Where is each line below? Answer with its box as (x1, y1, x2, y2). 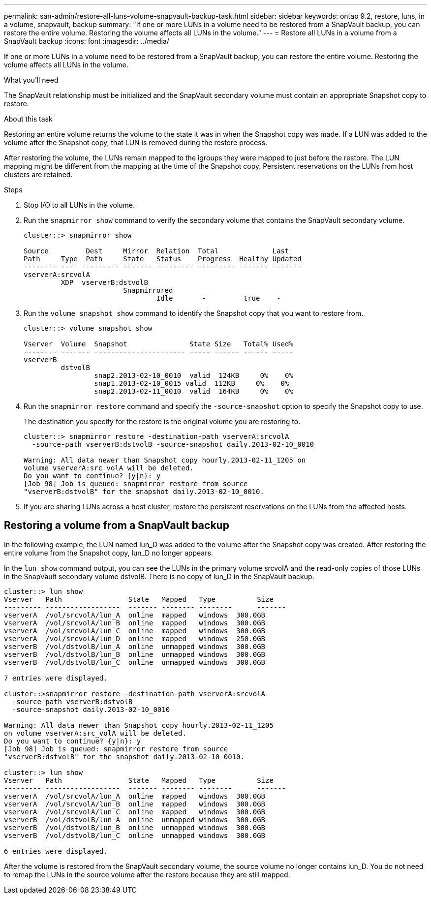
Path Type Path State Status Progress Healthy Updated (24, 255, 302, 263)
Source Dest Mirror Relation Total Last (24, 247, 289, 255)
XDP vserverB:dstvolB (61, 279, 148, 286)
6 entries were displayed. (4, 847, 108, 855)
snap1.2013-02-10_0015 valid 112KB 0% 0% (94, 379, 289, 387)
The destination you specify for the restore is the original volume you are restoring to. (24, 417, 301, 426)
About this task (4, 115, 53, 123)
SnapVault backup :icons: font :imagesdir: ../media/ (4, 37, 169, 45)
